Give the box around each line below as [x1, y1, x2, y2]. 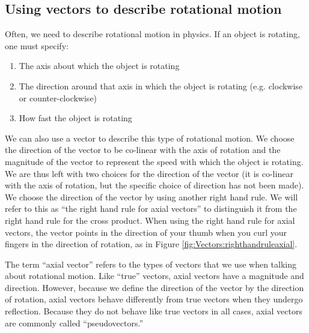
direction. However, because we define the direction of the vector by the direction [5, 281, 304, 293]
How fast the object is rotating [19, 112, 132, 124]
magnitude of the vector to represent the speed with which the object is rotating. [5, 155, 304, 167]
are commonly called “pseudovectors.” [5, 316, 144, 329]
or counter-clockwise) [19, 91, 97, 104]
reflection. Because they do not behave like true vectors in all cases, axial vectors [5, 305, 302, 317]
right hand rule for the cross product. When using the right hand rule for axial [5, 214, 295, 226]
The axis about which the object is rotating [19, 59, 180, 72]
